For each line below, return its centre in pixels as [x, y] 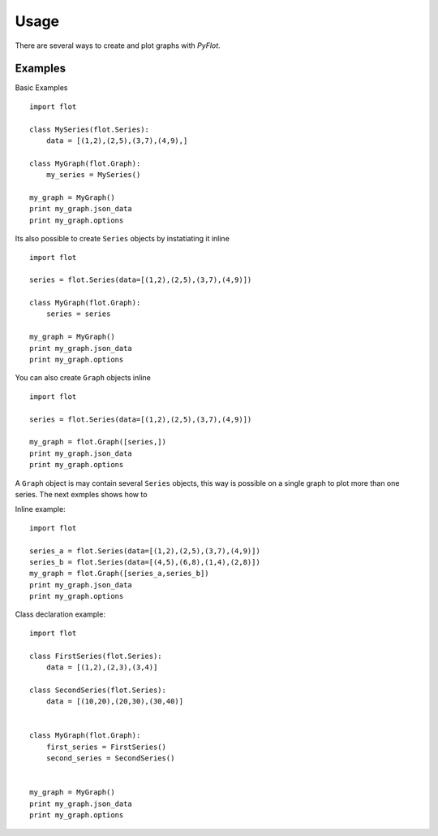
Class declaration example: [60, 614]
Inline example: [40, 509]
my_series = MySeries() [93, 175]
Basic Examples [41, 88]
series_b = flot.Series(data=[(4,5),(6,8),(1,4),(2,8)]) [145, 562]
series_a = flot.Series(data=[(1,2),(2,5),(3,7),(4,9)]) [145, 551]
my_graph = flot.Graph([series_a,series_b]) [120, 574]
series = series [78, 314]
